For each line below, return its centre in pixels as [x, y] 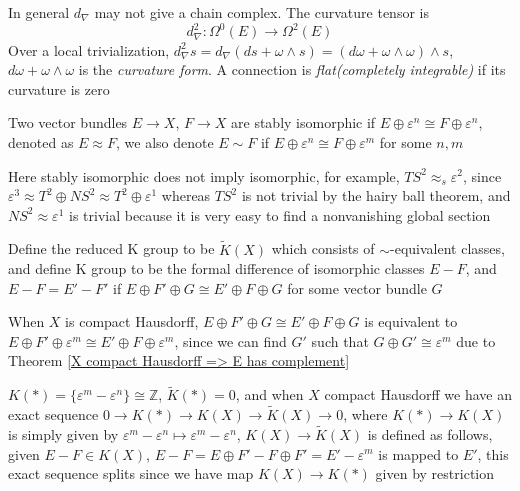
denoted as [41, 141]
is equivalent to [411, 321]
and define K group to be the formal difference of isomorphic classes [216, 268]
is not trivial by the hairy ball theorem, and [376, 195]
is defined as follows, [430, 433]
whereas [186, 195]
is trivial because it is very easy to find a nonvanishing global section [279, 214]
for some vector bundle [357, 287]
